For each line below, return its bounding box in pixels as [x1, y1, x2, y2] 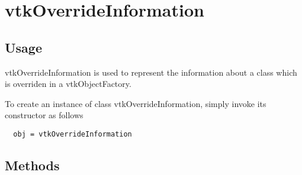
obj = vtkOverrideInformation [13, 129, 132, 138]
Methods [5, 156, 60, 174]
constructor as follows [5, 109, 83, 121]
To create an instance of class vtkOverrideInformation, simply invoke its [5, 97, 266, 109]
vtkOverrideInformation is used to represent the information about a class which [5, 66, 297, 78]
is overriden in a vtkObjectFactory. [5, 77, 131, 90]
